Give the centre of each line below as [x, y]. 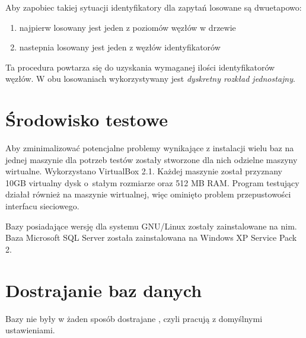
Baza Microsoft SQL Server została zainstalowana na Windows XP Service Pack [151, 237]
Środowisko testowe [87, 119]
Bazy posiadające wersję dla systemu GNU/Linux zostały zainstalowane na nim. [151, 226]
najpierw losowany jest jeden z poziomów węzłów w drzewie [128, 27]
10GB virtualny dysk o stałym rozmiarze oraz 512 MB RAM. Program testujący [152, 182]
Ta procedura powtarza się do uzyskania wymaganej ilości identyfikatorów [140, 67]
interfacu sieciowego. [42, 206]
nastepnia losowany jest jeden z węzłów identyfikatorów [120, 47]
